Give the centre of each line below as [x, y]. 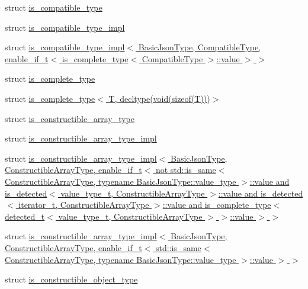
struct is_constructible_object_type [71, 279]
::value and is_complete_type [217, 205]
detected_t [25, 216]
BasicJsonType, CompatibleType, [200, 47]
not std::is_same [186, 170]
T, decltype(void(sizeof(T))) [159, 98]
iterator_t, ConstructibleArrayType [84, 205]
